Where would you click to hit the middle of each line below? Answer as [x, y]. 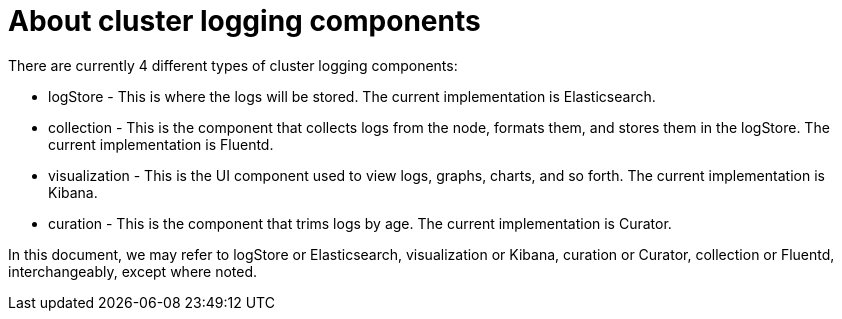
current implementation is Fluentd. [161, 144]
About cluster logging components [244, 21]
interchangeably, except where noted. [133, 271]
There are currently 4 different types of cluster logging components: [233, 65]
